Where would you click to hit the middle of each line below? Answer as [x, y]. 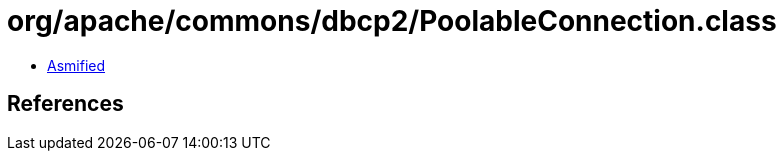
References [65, 104]
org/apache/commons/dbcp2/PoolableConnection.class [392, 21]
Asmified [76, 65]
